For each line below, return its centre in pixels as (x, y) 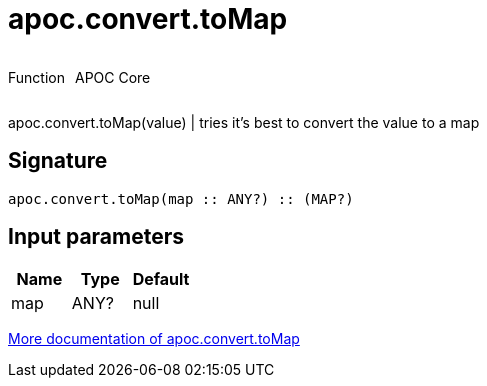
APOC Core (112, 77)
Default (161, 279)
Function (36, 77)
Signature (58, 161)
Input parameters (96, 237)
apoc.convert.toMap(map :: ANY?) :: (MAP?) (181, 198)
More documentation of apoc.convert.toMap (154, 339)
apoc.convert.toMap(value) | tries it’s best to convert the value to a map (244, 122)
